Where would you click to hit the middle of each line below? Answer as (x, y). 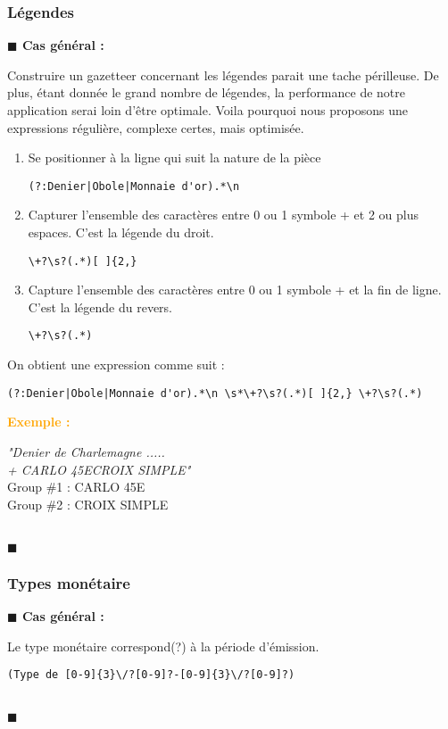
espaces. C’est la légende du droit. (121, 232)
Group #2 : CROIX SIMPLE (88, 504)
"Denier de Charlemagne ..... (86, 451)
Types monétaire (69, 582)
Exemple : (39, 422)
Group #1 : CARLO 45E (76, 487)
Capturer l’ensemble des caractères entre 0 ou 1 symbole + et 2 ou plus (224, 215)
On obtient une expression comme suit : (116, 364)
